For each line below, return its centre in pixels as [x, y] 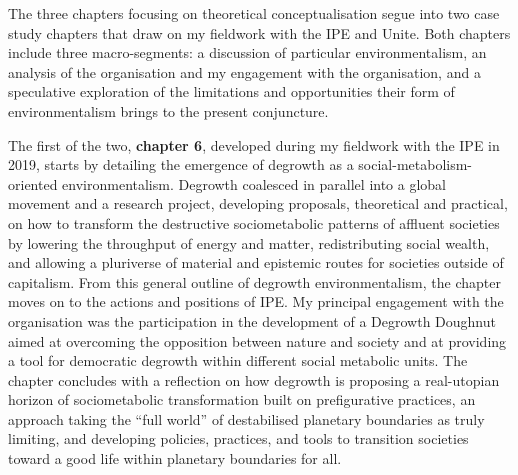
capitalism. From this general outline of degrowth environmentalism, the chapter [254, 281]
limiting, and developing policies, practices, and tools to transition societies [238, 438]
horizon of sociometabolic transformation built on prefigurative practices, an [242, 399]
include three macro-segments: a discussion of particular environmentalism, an [247, 52]
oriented [33, 183]
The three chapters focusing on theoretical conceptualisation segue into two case [254, 13]
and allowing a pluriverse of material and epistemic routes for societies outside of [256, 262]
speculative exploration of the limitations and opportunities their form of [231, 91]
